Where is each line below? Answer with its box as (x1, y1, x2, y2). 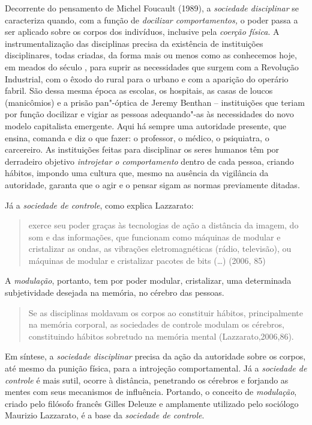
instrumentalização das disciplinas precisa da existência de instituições (5, 37, 263, 49)
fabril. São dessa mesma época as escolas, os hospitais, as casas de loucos (5, 84, 273, 97)
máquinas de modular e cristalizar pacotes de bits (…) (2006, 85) (28, 254, 266, 266)
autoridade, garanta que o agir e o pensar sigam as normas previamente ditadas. (5, 178, 300, 191)
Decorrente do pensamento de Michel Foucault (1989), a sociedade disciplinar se (5, 2, 299, 14)
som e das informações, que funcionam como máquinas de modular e (28, 230, 281, 243)
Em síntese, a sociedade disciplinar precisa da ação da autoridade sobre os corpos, (5, 350, 306, 362)
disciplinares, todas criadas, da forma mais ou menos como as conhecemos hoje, (5, 49, 297, 61)
